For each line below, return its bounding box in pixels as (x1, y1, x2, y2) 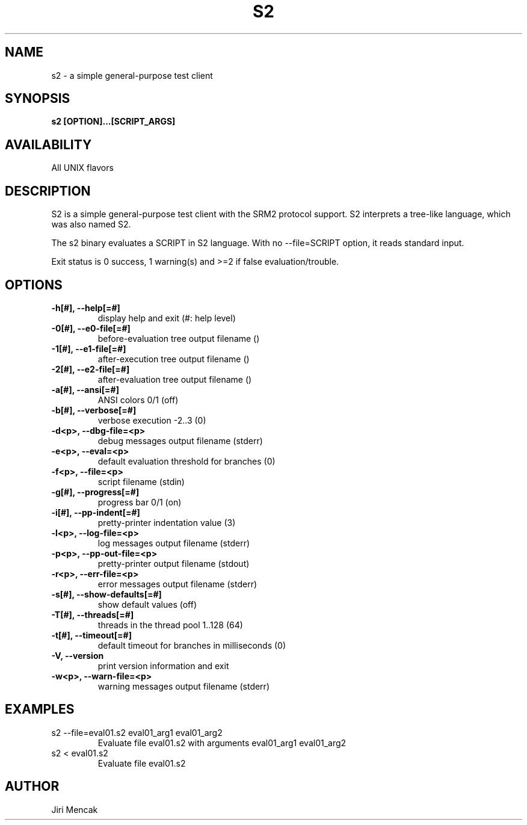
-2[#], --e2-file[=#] (51, 363, 130, 374)
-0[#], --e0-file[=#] (51, 323, 131, 333)
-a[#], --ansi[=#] (51, 384, 119, 395)
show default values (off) (97, 599, 197, 610)
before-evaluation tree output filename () (97, 333, 260, 344)
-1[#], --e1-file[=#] (51, 343, 126, 354)
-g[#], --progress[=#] (51, 486, 140, 497)
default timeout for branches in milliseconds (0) (97, 640, 286, 650)
